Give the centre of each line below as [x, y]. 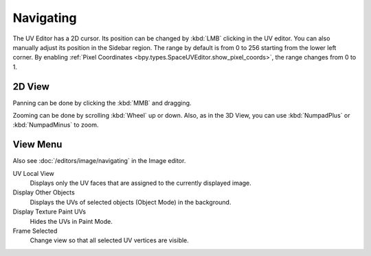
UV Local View [34, 173]
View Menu [37, 145]
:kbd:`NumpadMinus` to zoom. [56, 125]
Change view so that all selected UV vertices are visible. [109, 240]
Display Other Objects [44, 192]
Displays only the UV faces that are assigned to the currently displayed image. [141, 183]
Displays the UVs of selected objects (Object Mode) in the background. [131, 202]
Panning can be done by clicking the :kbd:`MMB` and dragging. [102, 103]
